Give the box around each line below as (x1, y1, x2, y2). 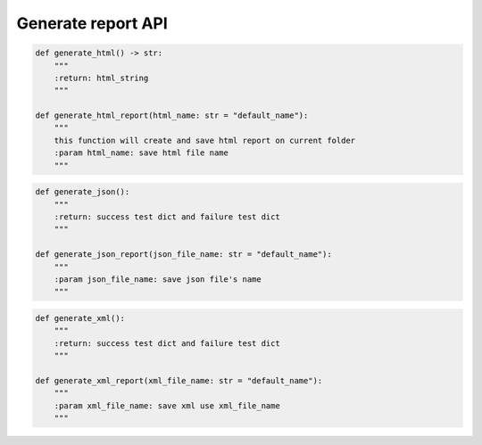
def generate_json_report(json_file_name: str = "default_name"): (35, 250, 332, 260)
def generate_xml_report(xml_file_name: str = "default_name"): (35, 375, 323, 385)
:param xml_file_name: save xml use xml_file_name (54, 400, 280, 410)
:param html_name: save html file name (54, 148, 229, 158)
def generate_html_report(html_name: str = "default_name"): (35, 111, 309, 120)
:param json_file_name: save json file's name (54, 274, 262, 284)
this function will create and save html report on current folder (54, 135, 356, 145)
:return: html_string (54, 72, 149, 83)
